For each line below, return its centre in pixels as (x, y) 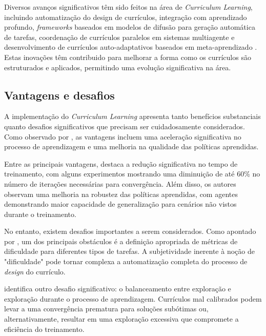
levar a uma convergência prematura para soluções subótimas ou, (106, 309)
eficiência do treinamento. (44, 329)
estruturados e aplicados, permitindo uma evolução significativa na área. (118, 67)
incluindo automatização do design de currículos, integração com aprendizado (126, 17)
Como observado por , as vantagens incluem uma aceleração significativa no (123, 136)
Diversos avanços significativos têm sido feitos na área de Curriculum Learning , (128, 7)
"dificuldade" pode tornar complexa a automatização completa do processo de (126, 261)
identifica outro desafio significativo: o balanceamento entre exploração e (118, 289)
